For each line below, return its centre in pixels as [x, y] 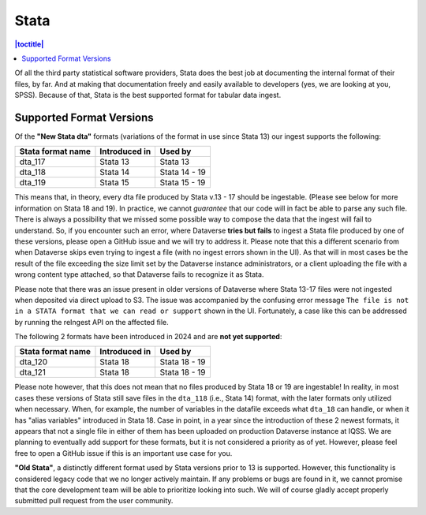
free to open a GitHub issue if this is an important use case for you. [123, 453]
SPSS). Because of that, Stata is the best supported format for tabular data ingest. [148, 95]
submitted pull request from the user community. [94, 501]
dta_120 [33, 362]
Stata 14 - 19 [183, 172]
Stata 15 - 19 [183, 183]
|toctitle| [29, 44]
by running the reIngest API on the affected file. [92, 322]
